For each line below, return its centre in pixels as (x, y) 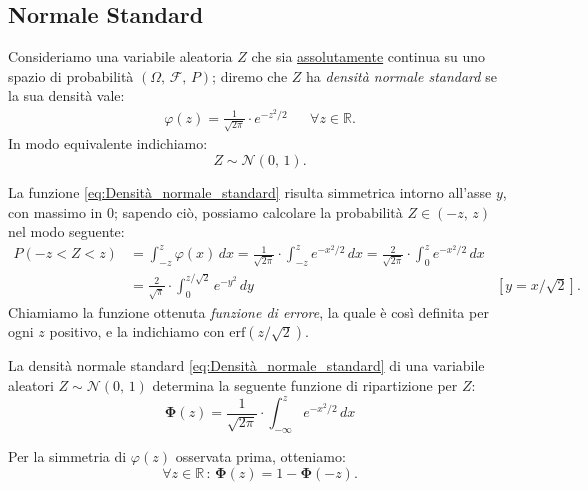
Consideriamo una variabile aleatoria (120, 56)
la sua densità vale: (66, 95)
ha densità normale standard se (401, 75)
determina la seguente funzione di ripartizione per (305, 385)
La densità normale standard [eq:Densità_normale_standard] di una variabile (246, 365)
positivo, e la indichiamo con (137, 331)
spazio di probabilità (71, 75)
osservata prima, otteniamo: (260, 455)
